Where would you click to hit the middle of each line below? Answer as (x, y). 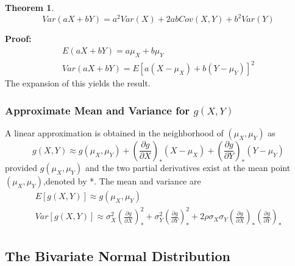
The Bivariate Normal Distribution (118, 255)
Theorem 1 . (30, 7)
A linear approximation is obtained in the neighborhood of (114, 132)
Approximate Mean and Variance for (98, 110)
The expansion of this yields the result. (78, 83)
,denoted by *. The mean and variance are (122, 180)
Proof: (18, 39)
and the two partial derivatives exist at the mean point (188, 167)
